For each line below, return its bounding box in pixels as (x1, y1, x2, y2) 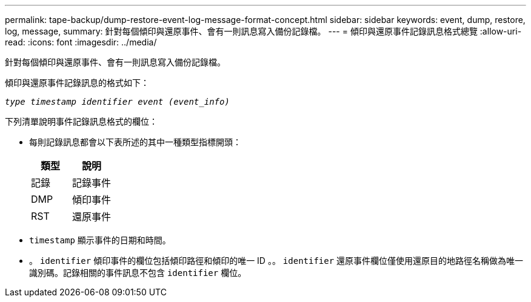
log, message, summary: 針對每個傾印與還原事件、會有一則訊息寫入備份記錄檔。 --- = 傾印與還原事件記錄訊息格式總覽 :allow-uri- (5, 26, 522, 36)
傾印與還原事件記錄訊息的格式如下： (5, 77, 149, 88)
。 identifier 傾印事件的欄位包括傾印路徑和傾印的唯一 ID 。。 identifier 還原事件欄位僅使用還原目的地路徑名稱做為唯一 (29, 255, 524, 266)
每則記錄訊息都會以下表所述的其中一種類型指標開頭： (29, 137, 241, 147)
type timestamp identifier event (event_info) (5, 97, 230, 107)
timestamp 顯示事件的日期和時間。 (29, 235, 171, 245)
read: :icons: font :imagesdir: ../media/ (5, 37, 157, 47)
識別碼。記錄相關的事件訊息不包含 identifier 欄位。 (29, 268, 247, 278)
